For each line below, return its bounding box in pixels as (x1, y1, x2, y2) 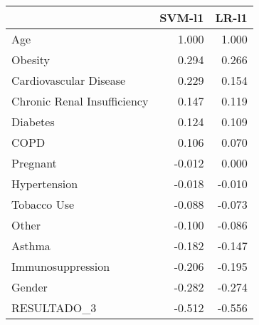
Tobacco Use (11, 196, 75, 212)
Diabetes (11, 113, 55, 130)
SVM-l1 (159, 9, 204, 26)
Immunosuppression (11, 258, 110, 274)
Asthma (11, 237, 51, 254)
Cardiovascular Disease (11, 72, 126, 88)
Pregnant (11, 155, 57, 171)
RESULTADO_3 (11, 299, 97, 316)
